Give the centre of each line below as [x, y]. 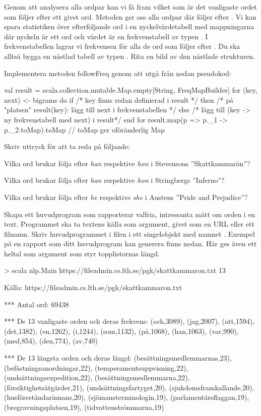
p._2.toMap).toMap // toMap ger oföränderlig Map [85, 129]
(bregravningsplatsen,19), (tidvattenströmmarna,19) [84, 407]
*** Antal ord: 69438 [37, 304]
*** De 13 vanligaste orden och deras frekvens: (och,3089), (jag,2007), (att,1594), [129, 321]
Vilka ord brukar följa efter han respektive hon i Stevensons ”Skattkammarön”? [127, 163]
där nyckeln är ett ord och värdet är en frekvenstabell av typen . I [106, 36]
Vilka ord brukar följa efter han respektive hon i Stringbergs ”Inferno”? [114, 180]
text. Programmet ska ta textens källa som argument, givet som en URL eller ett [129, 224]
